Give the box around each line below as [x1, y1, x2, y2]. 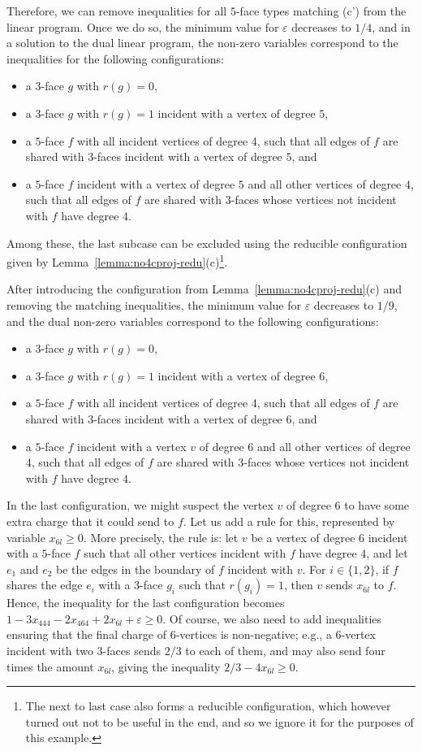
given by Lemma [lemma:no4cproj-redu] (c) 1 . [6, 251, 228, 270]
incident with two [6, 642, 93, 659]
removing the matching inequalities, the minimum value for [6, 296, 301, 313]
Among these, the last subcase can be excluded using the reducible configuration [6, 234, 407, 251]
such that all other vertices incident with [84, 545, 286, 562]
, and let [366, 545, 408, 562]
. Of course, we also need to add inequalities [162, 610, 382, 627]
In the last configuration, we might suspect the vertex [6, 497, 273, 514]
